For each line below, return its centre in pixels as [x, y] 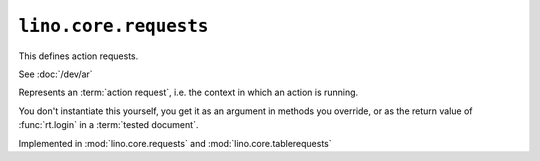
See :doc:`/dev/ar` [56, 74]
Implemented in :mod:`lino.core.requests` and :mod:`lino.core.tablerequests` [175, 143]
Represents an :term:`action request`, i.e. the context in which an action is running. [188, 92]
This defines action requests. [78, 56]
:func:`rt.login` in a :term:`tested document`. [108, 125]
